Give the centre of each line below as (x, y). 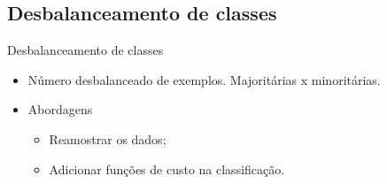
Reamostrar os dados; (108, 138)
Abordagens (60, 109)
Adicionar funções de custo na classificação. (167, 169)
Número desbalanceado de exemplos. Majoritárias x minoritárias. (204, 79)
